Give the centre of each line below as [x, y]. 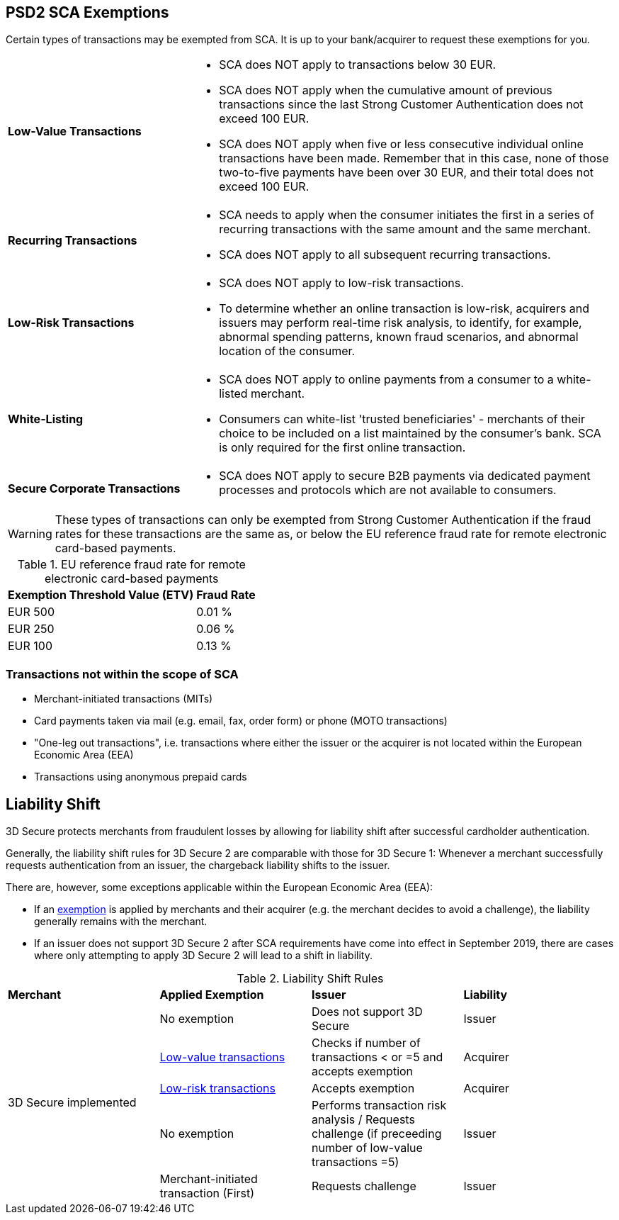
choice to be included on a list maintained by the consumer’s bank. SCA [410, 433]
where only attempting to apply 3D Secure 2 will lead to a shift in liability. [203, 956]
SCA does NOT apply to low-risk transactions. [341, 283]
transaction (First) [207, 1193]
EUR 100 [30, 646]
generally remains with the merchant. [121, 922]
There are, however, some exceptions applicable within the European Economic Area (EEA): [220, 888]
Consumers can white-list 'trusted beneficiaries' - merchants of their [402, 419]
